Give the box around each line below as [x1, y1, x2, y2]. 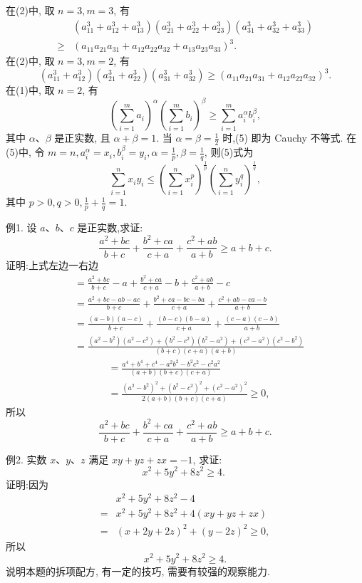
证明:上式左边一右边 [6, 258, 98, 273]
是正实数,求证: [77, 220, 143, 235]
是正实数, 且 [54, 130, 110, 145]
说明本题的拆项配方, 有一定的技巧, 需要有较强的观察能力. [6, 563, 270, 578]
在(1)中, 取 [6, 83, 55, 98]
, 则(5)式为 [204, 145, 254, 159]
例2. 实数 [6, 451, 47, 466]
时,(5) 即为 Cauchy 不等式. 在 [222, 130, 356, 145]
